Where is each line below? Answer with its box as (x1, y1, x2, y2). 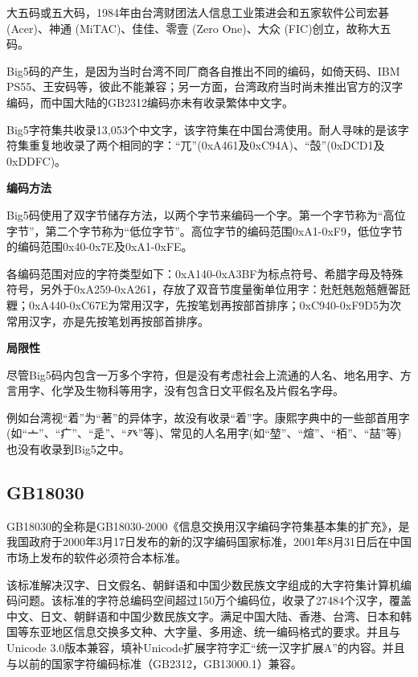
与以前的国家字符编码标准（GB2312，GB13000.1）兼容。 (6, 654, 302, 671)
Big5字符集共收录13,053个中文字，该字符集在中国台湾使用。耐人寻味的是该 (6, 121, 398, 137)
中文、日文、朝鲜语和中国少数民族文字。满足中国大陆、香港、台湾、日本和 (6, 607, 400, 624)
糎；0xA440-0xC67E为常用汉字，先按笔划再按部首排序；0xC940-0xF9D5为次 (6, 296, 401, 313)
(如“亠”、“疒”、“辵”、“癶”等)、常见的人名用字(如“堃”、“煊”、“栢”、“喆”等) (6, 425, 402, 441)
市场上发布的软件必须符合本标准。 (6, 549, 186, 566)
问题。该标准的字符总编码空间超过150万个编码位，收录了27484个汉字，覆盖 (17, 592, 412, 609)
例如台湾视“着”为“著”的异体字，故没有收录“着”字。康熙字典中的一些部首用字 (6, 408, 410, 425)
